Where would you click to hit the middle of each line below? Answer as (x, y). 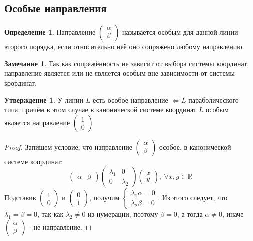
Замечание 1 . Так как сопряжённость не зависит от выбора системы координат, (127, 63)
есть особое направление (130, 99)
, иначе (233, 214)
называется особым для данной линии (180, 32)
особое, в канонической (195, 147)
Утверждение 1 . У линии (44, 99)
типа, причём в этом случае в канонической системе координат (100, 109)
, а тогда (190, 214)
